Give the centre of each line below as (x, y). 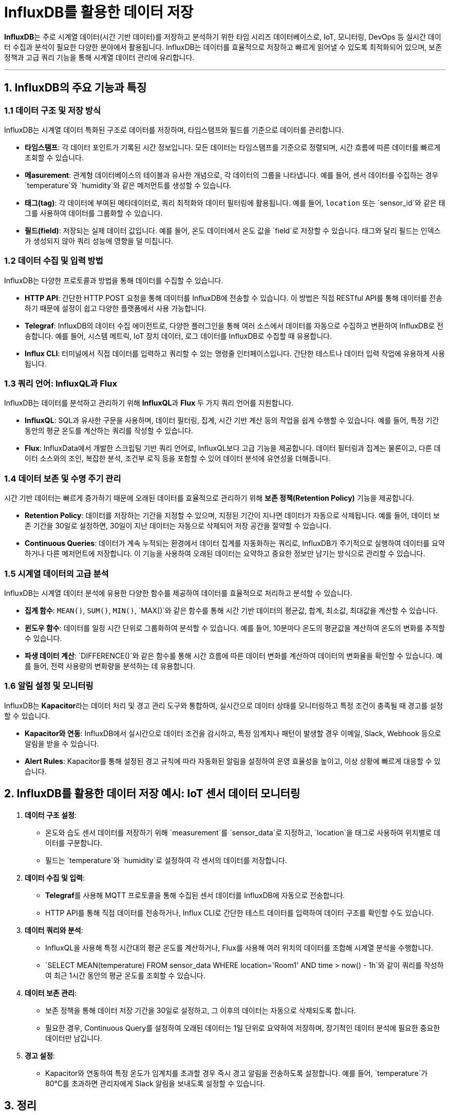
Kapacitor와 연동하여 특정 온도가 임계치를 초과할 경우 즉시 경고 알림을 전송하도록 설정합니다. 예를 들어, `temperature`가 (237, 1073)
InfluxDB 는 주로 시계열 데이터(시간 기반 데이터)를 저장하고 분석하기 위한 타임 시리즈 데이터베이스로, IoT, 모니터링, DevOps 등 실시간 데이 (223, 36)
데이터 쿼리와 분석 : (54, 930)
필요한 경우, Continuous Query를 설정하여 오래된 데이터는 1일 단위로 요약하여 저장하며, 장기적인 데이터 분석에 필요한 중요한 (243, 1028)
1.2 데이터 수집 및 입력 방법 (54, 261)
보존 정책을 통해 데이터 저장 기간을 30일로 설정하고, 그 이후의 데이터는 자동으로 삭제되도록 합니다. (201, 1010)
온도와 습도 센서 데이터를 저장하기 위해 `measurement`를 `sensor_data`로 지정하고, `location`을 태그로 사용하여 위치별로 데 (243, 832)
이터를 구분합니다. (74, 843)
